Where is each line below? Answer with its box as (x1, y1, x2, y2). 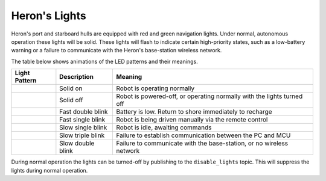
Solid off (59, 96, 84, 105)
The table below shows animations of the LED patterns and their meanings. (11, 58, 199, 65)
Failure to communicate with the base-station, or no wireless (115, 139, 289, 147)
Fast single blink (59, 115, 106, 124)
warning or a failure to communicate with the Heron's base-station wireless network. (11, 47, 222, 54)
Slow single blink (59, 123, 107, 132)
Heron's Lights (11, 9, 87, 22)
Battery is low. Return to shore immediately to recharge (115, 108, 272, 116)
